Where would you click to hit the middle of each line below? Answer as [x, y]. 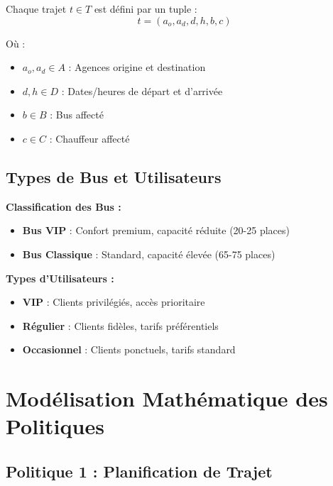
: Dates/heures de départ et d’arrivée [142, 90]
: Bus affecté [77, 115]
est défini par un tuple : [146, 9]
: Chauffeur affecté [89, 138]
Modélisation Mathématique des [167, 398]
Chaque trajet [36, 9]
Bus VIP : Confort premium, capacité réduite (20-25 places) [156, 230]
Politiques [55, 426]
